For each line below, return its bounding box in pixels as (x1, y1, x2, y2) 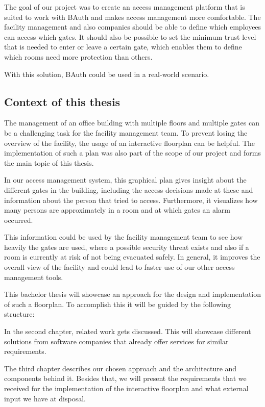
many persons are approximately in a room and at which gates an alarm (4, 205, 230, 215)
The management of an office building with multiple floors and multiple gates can (4, 117, 259, 128)
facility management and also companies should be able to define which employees (4, 21, 261, 32)
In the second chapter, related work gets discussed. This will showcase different (4, 326, 251, 337)
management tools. (4, 271, 63, 282)
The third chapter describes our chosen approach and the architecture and (4, 363, 237, 373)
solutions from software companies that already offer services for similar (4, 336, 229, 346)
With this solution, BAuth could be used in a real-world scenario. (4, 68, 209, 79)
